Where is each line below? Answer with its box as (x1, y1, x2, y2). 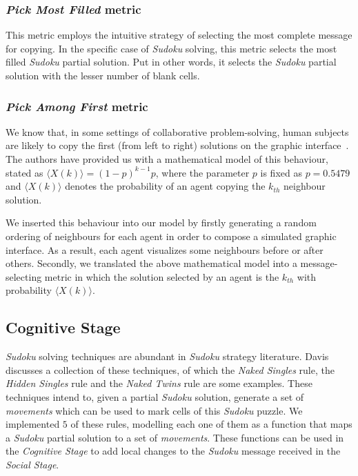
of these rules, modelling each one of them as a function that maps (70, 417, 352, 431)
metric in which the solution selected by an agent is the (44, 269, 279, 284)
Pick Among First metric (6, 97, 148, 115)
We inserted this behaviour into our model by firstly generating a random (6, 215, 317, 230)
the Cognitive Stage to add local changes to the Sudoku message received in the (6, 444, 341, 458)
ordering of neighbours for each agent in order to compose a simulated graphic (6, 228, 337, 243)
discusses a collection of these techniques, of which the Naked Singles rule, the (6, 362, 335, 377)
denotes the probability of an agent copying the (65, 179, 266, 193)
